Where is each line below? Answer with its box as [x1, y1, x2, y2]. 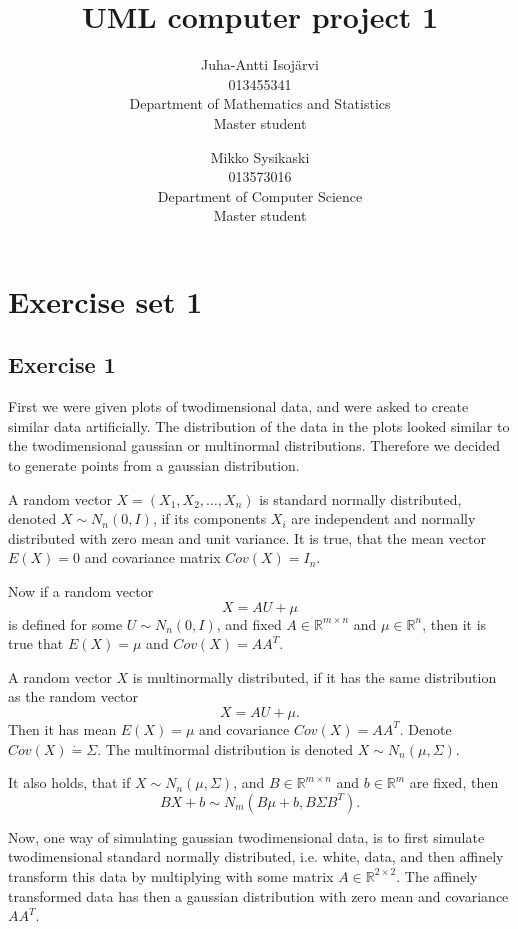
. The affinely [396, 865, 478, 886]
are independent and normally [291, 508, 476, 529]
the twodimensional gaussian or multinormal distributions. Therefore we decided [8, 435, 501, 456]
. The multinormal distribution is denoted [97, 738, 354, 759]
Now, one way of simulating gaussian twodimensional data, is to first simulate [8, 826, 485, 847]
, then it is [422, 613, 487, 634]
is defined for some [8, 613, 123, 634]
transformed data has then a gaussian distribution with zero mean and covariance [8, 885, 509, 906]
